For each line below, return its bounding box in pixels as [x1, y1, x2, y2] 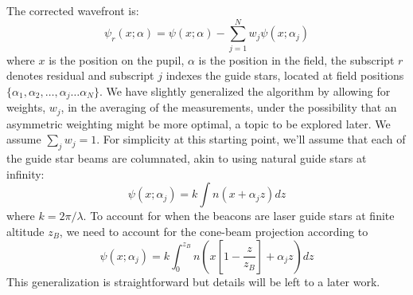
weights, [6, 99, 46, 116]
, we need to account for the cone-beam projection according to [59, 222, 368, 239]
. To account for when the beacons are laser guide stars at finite [83, 207, 395, 224]
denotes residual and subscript [6, 67, 154, 84]
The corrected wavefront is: [6, 2, 139, 18]
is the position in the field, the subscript [198, 51, 395, 68]
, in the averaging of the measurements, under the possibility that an [60, 99, 397, 116]
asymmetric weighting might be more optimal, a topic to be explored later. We [6, 115, 391, 132]
